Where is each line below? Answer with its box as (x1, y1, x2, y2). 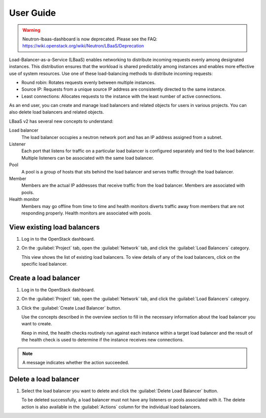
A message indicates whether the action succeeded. (22, 360, 129, 366)
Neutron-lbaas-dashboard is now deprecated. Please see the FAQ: (22, 36, 158, 42)
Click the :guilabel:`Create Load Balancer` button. (21, 305, 122, 311)
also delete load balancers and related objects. (9, 109, 104, 115)
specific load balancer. (21, 261, 67, 267)
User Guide (9, 7, 56, 18)
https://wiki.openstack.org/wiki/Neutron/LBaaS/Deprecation (22, 43, 144, 49)
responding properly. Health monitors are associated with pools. (21, 210, 152, 216)
